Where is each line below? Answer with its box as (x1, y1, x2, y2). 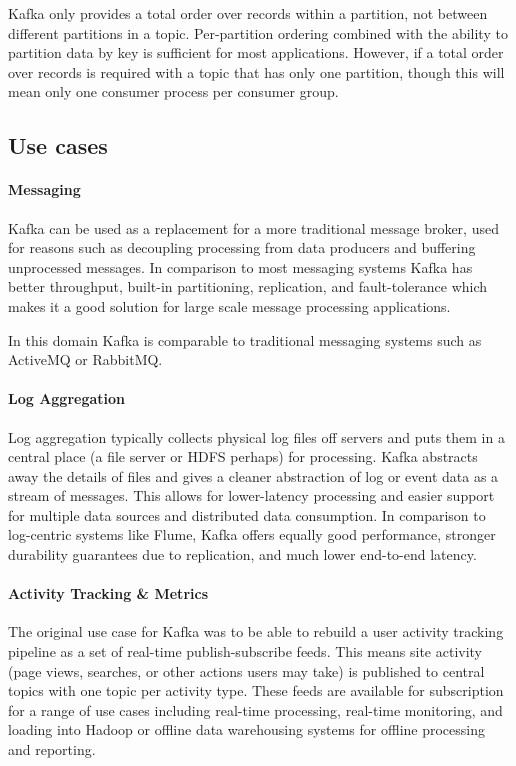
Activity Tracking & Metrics (8, 583, 208, 604)
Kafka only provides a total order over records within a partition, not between (8, 3, 488, 23)
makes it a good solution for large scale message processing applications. (8, 295, 451, 316)
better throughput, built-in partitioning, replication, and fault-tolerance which (8, 276, 488, 297)
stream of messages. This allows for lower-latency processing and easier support (8, 485, 495, 506)
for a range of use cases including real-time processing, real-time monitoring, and (8, 699, 503, 720)
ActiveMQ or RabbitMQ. (8, 349, 163, 370)
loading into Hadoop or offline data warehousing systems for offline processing (8, 719, 486, 740)
